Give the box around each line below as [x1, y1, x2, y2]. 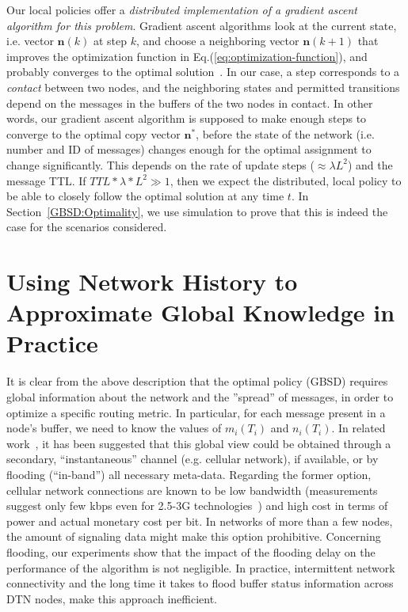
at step [93, 32, 128, 49]
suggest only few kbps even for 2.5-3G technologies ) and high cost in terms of [6, 497, 388, 514]
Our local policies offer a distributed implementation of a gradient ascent [6, 2, 357, 17]
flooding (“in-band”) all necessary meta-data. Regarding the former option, [6, 466, 372, 482]
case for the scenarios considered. [6, 219, 167, 235]
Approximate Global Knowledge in [6, 296, 395, 329]
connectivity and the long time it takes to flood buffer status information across [6, 575, 394, 591]
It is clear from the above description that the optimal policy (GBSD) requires [6, 373, 388, 390]
